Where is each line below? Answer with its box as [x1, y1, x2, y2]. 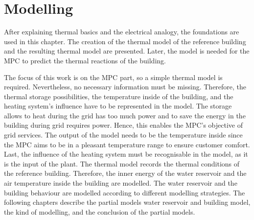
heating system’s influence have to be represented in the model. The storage [4, 101, 232, 111]
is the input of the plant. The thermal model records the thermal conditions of [4, 158, 240, 168]
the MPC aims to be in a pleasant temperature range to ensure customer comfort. [4, 139, 250, 149]
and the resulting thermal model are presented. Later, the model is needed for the [4, 46, 250, 56]
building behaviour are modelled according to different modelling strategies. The [4, 187, 245, 197]
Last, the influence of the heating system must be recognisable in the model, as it [4, 149, 248, 159]
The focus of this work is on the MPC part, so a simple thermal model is [4, 72, 223, 82]
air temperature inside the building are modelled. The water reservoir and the [4, 178, 237, 188]
